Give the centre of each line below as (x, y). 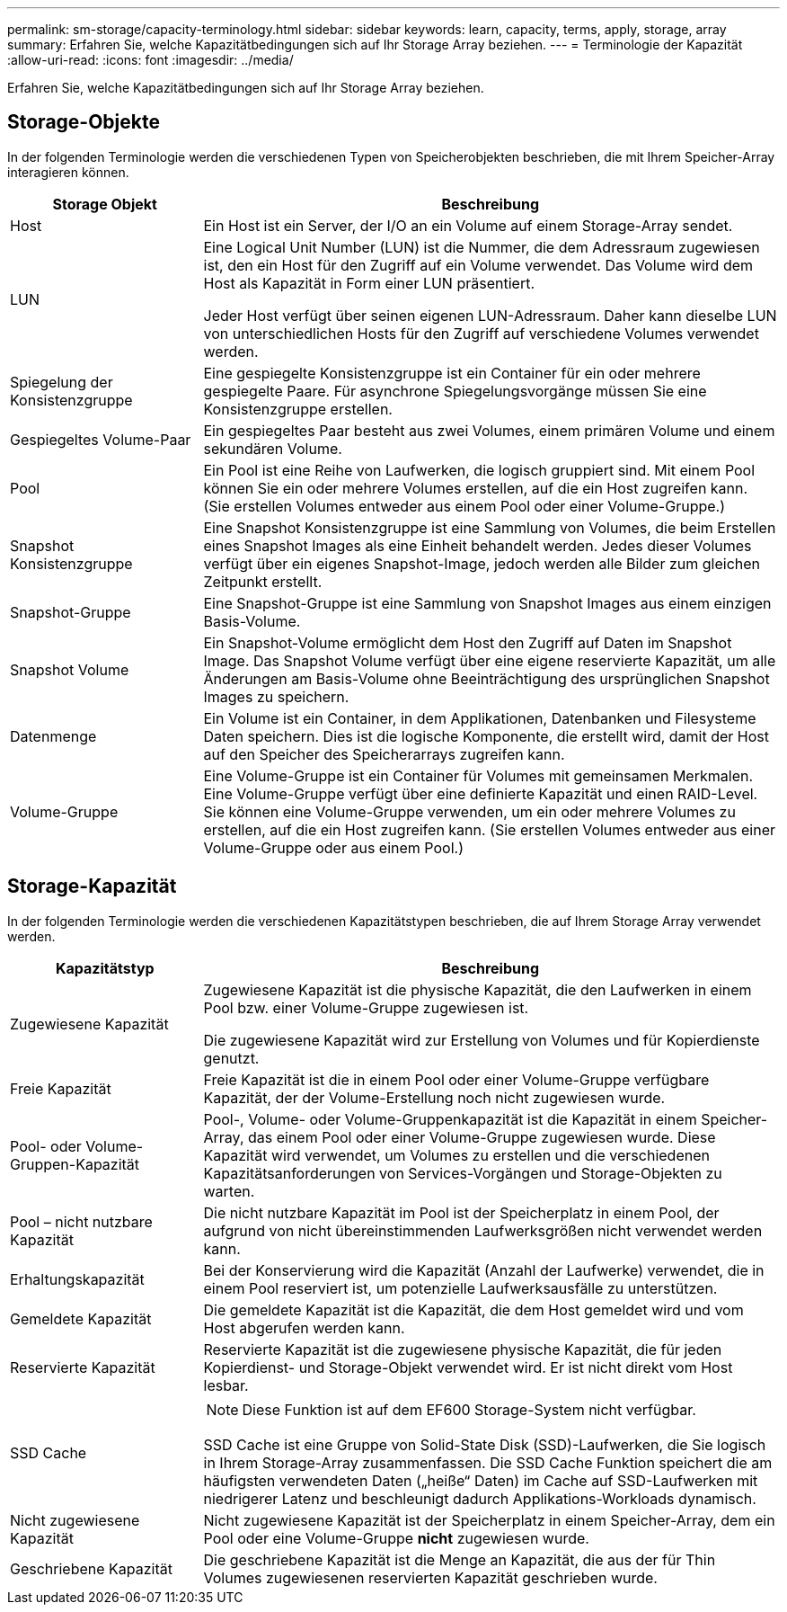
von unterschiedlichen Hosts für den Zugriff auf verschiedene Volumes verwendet (481, 333)
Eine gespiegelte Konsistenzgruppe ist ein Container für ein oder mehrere (452, 373)
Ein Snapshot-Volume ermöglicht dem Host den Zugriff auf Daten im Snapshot (468, 642)
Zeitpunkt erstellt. (263, 581)
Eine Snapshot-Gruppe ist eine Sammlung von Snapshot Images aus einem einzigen (487, 603)
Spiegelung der (62, 382)
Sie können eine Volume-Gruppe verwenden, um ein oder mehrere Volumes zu (469, 811)
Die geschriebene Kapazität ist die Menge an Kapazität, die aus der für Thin (460, 1559)
